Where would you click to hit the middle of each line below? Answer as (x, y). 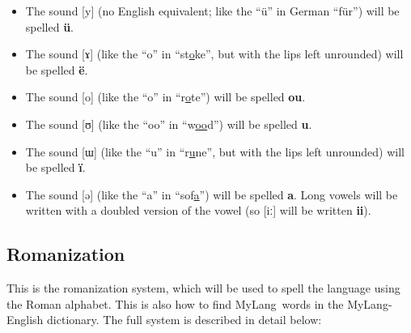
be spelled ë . (57, 69)
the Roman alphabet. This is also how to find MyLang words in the (175, 303)
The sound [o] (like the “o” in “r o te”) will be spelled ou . (165, 97)
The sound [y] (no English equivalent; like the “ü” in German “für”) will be (212, 11)
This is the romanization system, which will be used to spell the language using (203, 288)
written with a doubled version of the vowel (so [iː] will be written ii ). (198, 210)
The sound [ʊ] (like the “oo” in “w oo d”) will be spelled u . (169, 124)
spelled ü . (50, 26)
